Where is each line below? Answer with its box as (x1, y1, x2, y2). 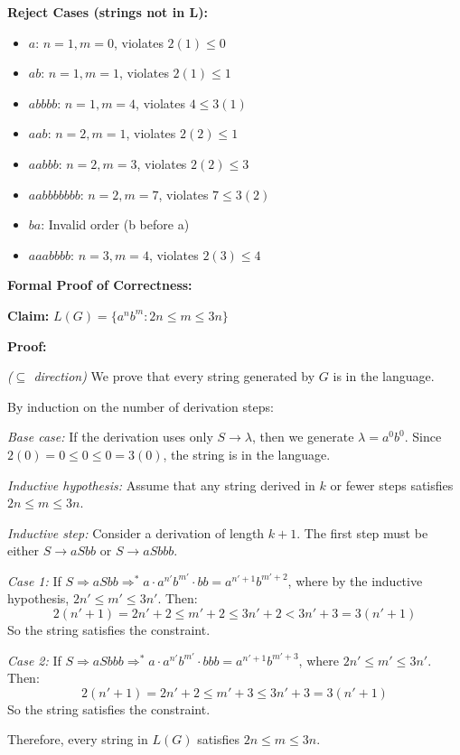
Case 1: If (7, 571, 61, 590)
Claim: (7, 305, 50, 324)
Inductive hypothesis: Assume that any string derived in (7, 475, 315, 494)
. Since (404, 427, 442, 446)
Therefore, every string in (7, 730, 148, 749)
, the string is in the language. (163, 444, 331, 463)
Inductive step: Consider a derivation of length (7, 523, 265, 542)
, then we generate (252, 427, 354, 446)
